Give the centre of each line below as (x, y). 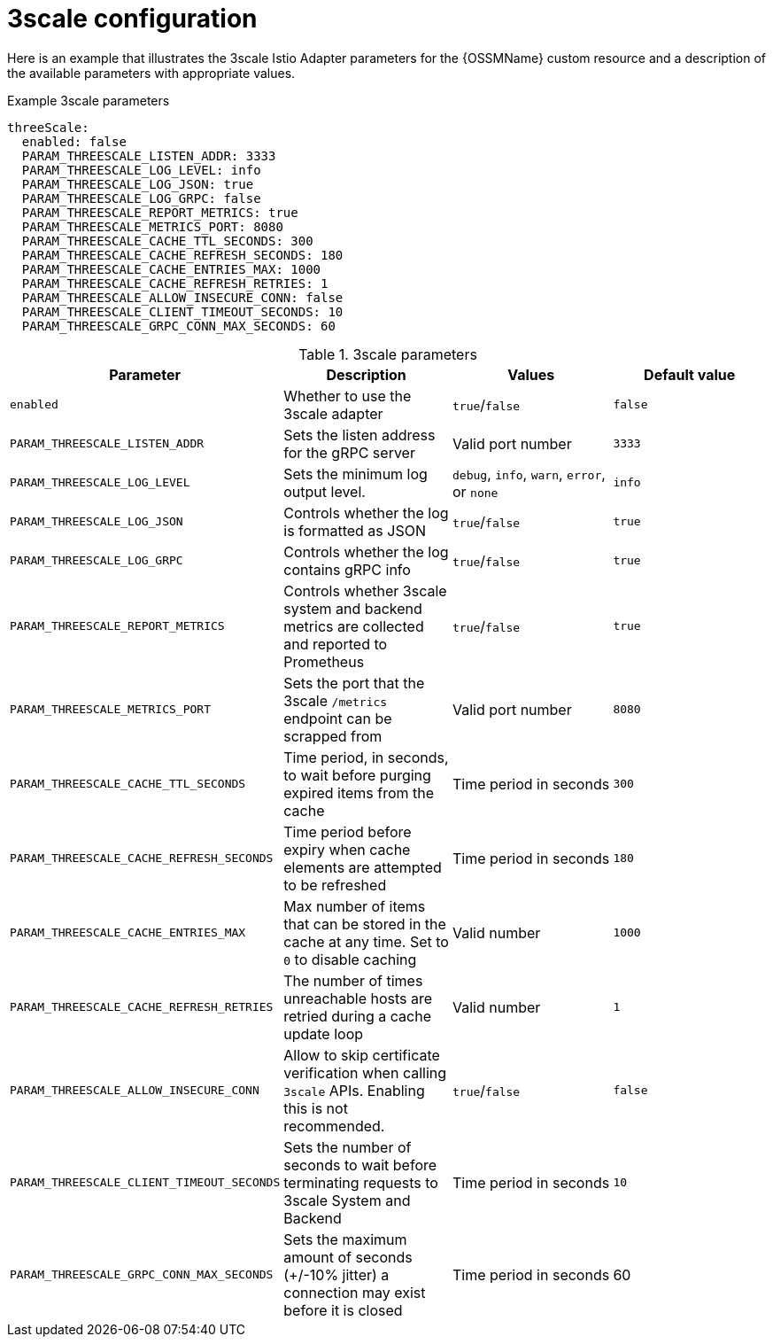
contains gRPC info (347, 569)
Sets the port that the (354, 683)
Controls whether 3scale (365, 590)
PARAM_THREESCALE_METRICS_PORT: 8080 (152, 226)
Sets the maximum (345, 1239)
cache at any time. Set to (366, 941)
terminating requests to (361, 1182)
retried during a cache (358, 1016)
